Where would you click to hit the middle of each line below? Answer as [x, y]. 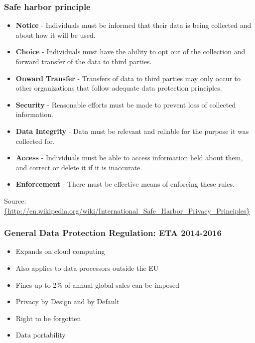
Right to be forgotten [48, 318]
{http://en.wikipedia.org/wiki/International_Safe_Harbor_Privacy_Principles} [127, 210]
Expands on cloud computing [60, 251]
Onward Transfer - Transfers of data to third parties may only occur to [128, 78]
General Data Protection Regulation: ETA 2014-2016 [113, 233]
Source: [15, 200]
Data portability [41, 335]
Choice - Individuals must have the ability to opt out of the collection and [130, 52]
